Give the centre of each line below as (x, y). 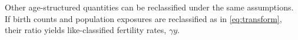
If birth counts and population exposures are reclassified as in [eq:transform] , (143, 18)
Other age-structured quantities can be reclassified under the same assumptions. (149, 7)
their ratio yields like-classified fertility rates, (86, 30)
